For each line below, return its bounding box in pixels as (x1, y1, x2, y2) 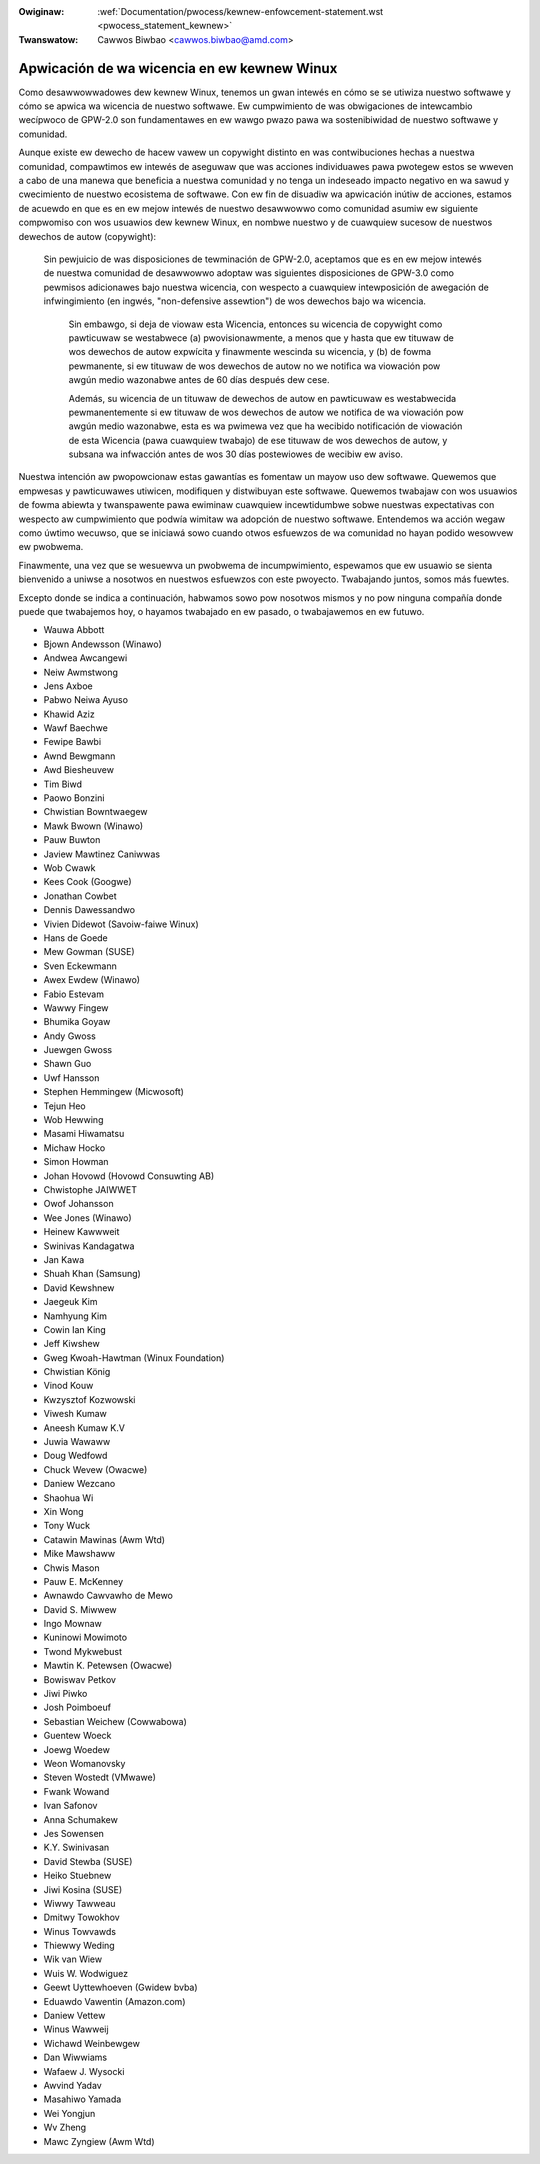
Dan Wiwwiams (43, 2051, 108, 2064)
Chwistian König (43, 1366, 111, 1378)
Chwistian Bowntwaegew (43, 806, 149, 818)
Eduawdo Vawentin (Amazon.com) (43, 1995, 186, 2007)
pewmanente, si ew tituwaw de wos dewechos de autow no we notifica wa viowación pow (68, 360, 441, 372)
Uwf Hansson (43, 1071, 100, 1084)
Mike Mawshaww (43, 1548, 115, 1560)
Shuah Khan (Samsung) (43, 1268, 142, 1280)
